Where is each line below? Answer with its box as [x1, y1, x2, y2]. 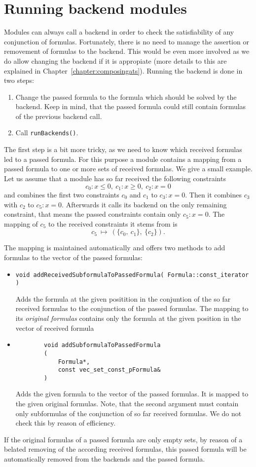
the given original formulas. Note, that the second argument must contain [15, 398, 239, 409]
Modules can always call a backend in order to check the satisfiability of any [4, 27, 234, 37]
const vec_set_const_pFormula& [58, 366, 161, 374]
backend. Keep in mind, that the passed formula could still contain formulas [15, 101, 246, 112]
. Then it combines [185, 189, 242, 199]
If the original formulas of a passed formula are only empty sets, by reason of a [4, 434, 243, 444]
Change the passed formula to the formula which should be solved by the [15, 91, 237, 102]
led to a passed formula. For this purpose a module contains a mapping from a [4, 154, 242, 164]
